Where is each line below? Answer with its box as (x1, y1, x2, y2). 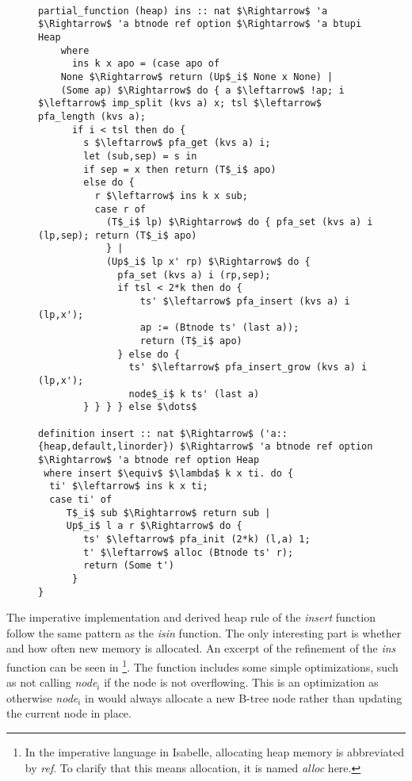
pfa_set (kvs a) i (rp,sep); (117, 269, 271, 281)
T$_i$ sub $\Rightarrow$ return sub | (66, 507, 271, 519)
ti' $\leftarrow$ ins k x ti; (49, 480, 208, 492)
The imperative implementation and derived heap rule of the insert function (6, 609, 376, 626)
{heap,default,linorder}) (38, 441, 174, 453)
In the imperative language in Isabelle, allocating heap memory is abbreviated (25, 744, 405, 760)
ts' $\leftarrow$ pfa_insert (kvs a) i (139, 296, 350, 308)
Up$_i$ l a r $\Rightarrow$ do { (66, 520, 242, 532)
